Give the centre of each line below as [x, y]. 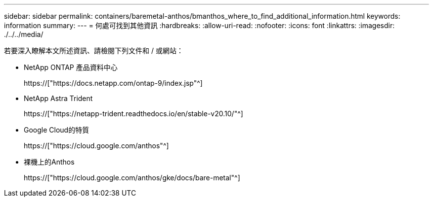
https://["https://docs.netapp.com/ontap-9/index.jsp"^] [113, 83]
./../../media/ [24, 34]
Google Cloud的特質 [57, 130]
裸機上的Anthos [49, 162]
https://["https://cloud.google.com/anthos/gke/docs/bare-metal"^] [132, 178]
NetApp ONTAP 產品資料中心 [71, 67]
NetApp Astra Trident [58, 98]
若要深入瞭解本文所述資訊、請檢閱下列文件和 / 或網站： [94, 50]
